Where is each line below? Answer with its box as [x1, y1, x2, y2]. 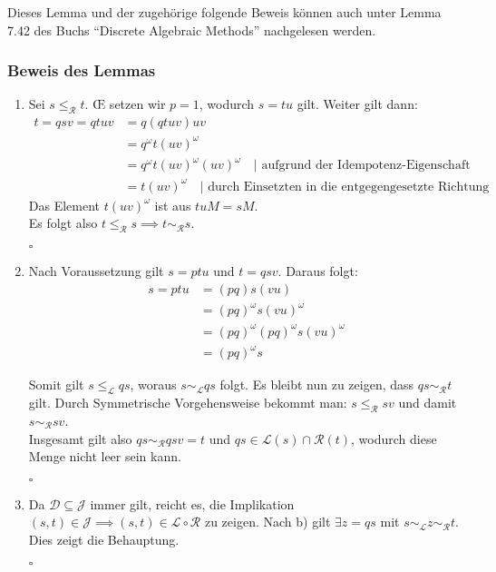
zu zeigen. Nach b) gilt [204, 512, 331, 531]
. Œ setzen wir [84, 94, 166, 113]
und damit [398, 393, 457, 412]
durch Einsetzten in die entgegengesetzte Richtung [208, 180, 490, 193]
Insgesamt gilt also [28, 429, 132, 448]
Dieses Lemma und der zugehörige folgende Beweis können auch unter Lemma [7, 3, 442, 21]
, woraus [130, 375, 177, 394]
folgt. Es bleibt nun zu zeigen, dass [219, 375, 414, 394]
